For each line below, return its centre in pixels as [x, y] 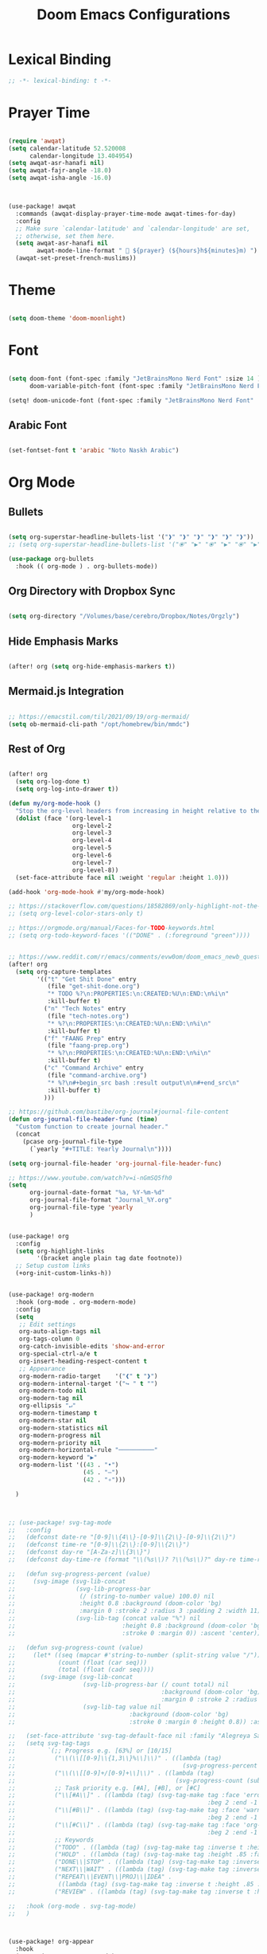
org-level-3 [92, 833]
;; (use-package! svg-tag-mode [60, 1522]
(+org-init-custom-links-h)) [64, 1273]
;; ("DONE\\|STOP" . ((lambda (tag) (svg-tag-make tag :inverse [135, 1862]
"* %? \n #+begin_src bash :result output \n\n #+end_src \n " [143, 1083]
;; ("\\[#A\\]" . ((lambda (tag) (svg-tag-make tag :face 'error [136, 1795]
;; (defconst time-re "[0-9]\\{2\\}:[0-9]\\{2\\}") [99, 1545]
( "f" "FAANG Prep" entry [85, 1038]
